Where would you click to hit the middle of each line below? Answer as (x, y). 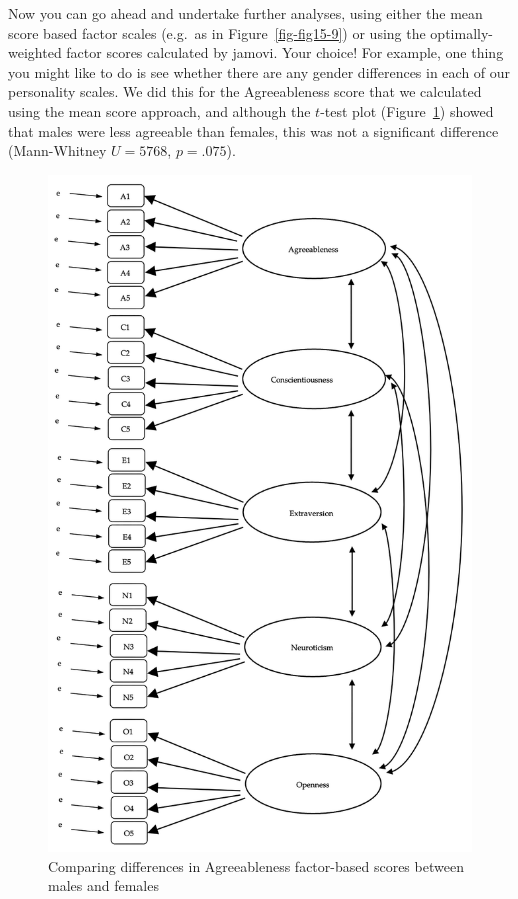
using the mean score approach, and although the (159, 110)
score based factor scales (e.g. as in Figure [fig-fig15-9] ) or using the (217, 32)
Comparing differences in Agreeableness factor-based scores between (256, 865)
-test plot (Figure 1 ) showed (407, 110)
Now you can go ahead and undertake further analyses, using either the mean (245, 13)
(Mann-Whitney (57, 150)
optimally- (461, 32)
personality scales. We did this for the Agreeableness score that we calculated (245, 91)
